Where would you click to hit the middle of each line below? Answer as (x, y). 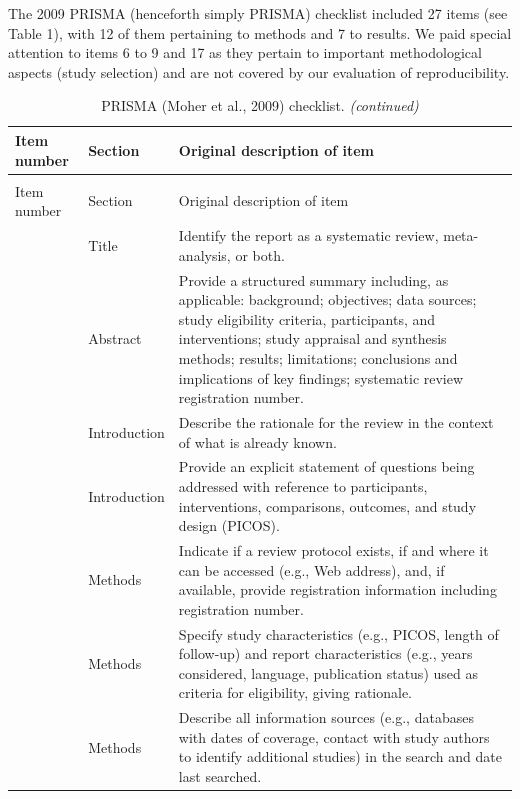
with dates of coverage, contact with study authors (334, 736)
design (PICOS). (229, 525)
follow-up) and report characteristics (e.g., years (325, 653)
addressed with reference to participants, (303, 485)
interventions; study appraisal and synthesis (312, 338)
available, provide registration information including (337, 589)
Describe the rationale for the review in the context (336, 421)
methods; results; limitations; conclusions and (318, 357)
